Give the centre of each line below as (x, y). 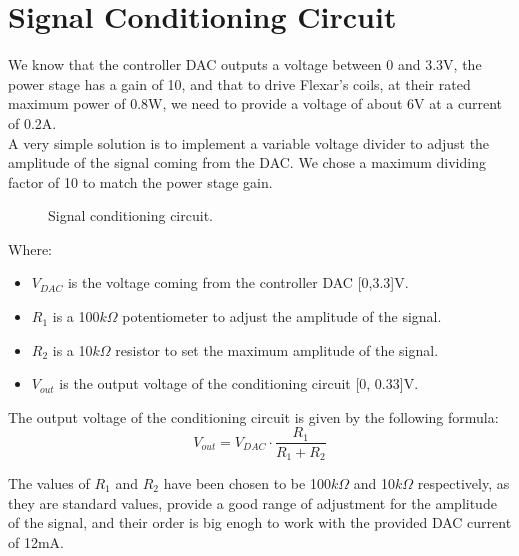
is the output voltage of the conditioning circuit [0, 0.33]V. (239, 383)
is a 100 (76, 316)
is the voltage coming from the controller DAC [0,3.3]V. (238, 282)
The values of (49, 482)
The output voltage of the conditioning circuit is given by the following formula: (253, 416)
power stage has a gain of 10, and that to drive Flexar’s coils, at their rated (239, 83)
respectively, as (463, 482)
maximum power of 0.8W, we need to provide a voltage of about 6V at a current (255, 103)
